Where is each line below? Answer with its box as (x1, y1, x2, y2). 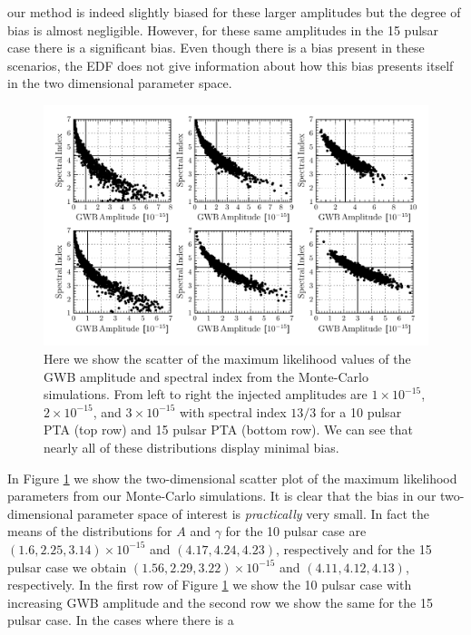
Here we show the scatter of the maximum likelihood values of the (44, 348, 411, 367)
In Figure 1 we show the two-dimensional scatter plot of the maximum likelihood (7, 468, 457, 487)
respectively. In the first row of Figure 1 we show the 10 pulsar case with (7, 575, 412, 594)
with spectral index (179, 402, 287, 421)
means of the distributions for (7, 522, 172, 541)
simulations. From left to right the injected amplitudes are (44, 385, 368, 404)
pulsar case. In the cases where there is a (7, 611, 234, 630)
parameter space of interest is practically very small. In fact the (77, 503, 430, 523)
